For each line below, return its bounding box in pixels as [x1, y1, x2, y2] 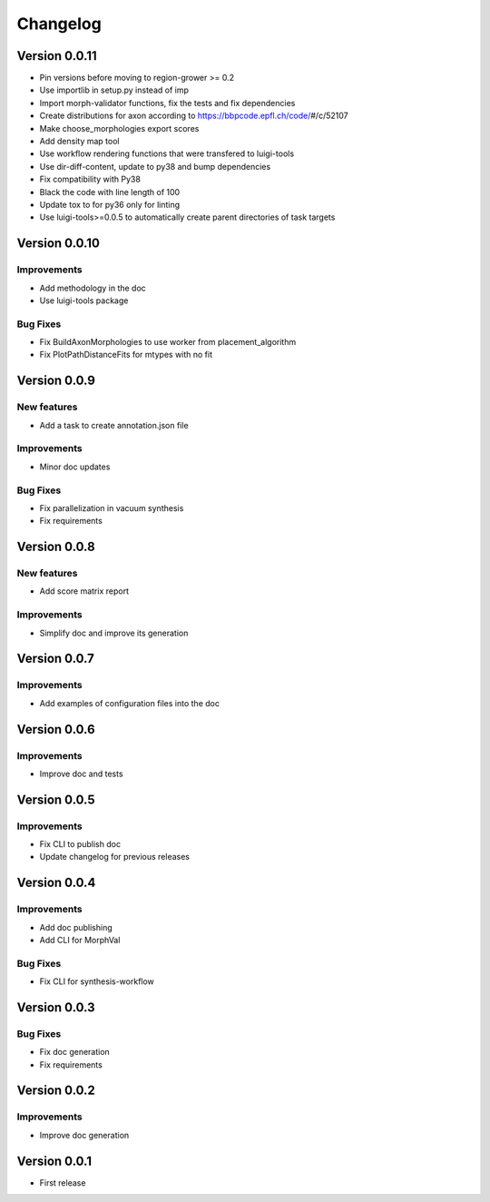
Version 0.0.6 [16, 722, 95, 737]
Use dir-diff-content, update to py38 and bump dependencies [39, 161, 271, 172]
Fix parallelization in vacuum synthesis [39, 502, 184, 513]
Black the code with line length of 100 [39, 186, 181, 197]
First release [39, 1177, 86, 1188]
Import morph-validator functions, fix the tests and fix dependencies [39, 97, 296, 108]
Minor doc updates [39, 461, 111, 472]
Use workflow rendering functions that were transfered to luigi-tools [39, 148, 295, 159]
